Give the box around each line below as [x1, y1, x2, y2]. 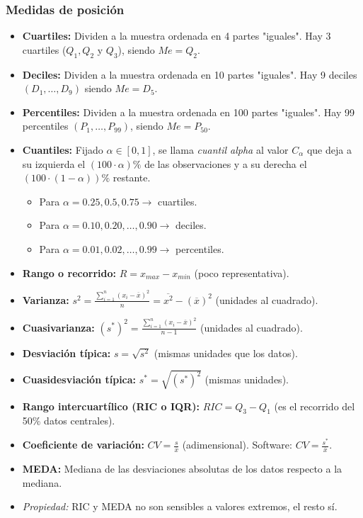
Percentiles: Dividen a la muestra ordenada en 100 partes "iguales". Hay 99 [22, 104, 355, 119]
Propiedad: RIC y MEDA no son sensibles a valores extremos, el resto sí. [22, 499, 338, 514]
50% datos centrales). [22, 413, 115, 428]
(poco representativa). [194, 265, 289, 280]
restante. [113, 170, 151, 185]
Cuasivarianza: [22, 320, 95, 334]
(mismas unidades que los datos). [154, 345, 298, 360]
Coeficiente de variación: [22, 437, 144, 452]
